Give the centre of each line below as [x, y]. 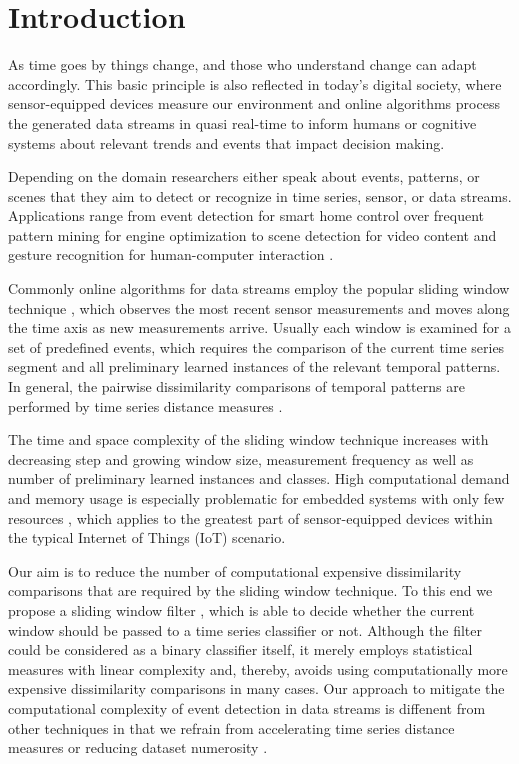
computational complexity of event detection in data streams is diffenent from [247, 707]
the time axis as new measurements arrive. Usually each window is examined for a [259, 327]
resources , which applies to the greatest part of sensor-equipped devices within [250, 517]
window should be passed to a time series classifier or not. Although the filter [245, 629]
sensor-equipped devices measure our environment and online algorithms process [254, 103]
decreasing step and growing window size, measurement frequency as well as [241, 458]
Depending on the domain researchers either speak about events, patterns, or [244, 176]
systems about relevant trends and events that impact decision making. [226, 142]
